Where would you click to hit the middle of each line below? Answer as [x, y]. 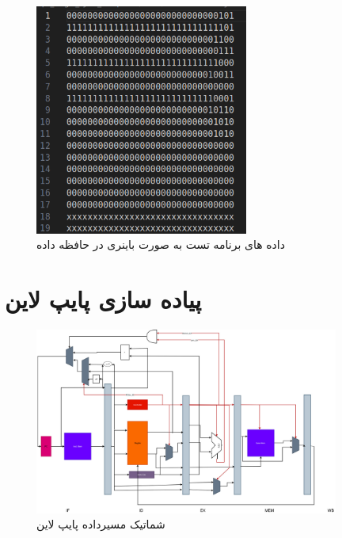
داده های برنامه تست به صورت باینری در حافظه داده [161, 244]
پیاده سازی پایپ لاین [103, 299]
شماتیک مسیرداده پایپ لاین [101, 524]
